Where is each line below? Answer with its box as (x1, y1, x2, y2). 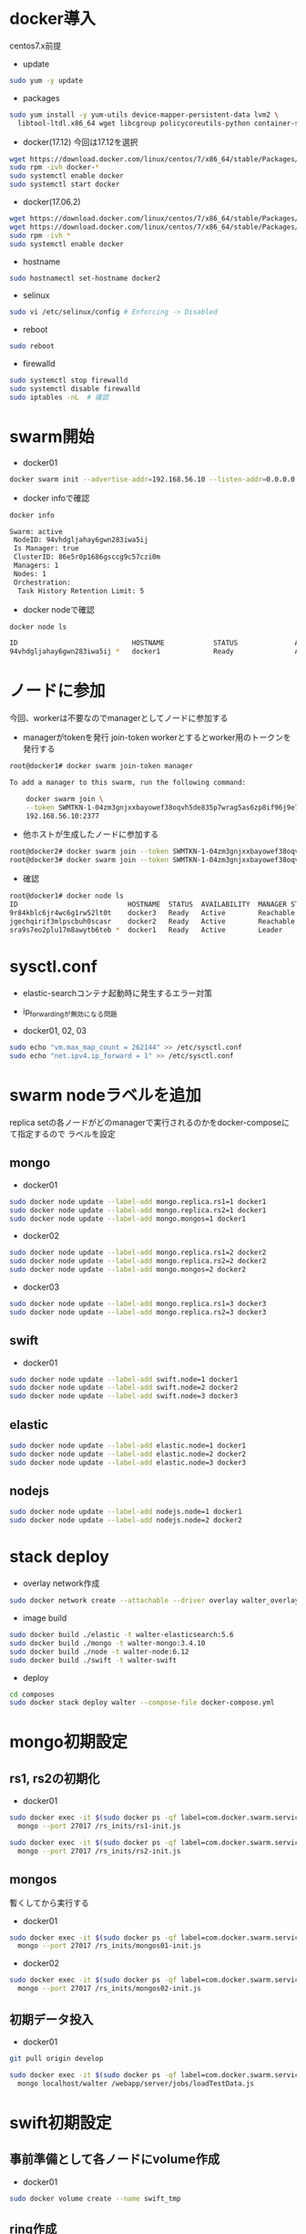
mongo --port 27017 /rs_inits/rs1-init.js (17, 1822, 181, 1831)
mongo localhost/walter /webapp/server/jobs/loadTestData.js (17, 2079, 255, 2088)
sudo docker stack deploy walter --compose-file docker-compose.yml (9, 1698, 275, 1707)
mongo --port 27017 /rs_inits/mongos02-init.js (17, 1984, 202, 1993)
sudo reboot (9, 342, 55, 351)
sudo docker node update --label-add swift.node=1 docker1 (9, 1374, 239, 1384)
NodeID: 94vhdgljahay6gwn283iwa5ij (13, 535, 148, 545)
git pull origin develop (9, 2054, 104, 2063)
